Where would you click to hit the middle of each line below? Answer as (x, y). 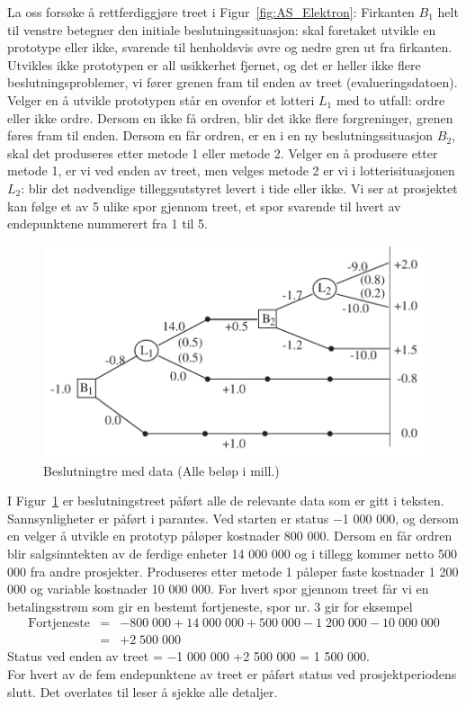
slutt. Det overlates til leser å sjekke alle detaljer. (143, 691)
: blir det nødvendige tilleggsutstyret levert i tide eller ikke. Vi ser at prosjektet (239, 188)
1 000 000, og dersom (401, 518)
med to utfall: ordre (390, 99)
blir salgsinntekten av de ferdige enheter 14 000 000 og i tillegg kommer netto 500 (232, 553)
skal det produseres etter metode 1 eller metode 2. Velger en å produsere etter (223, 152)
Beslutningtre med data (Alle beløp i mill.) (161, 470)
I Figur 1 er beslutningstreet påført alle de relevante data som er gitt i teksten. (226, 501)
